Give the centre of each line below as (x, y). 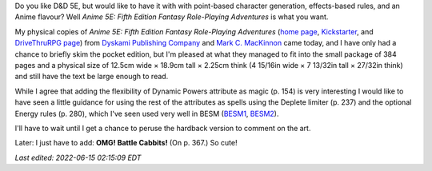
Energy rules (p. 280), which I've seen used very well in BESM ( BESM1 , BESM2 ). (147, 113)
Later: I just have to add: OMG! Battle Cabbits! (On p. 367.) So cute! (126, 143)
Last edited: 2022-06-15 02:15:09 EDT (78, 157)
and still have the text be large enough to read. (92, 77)
